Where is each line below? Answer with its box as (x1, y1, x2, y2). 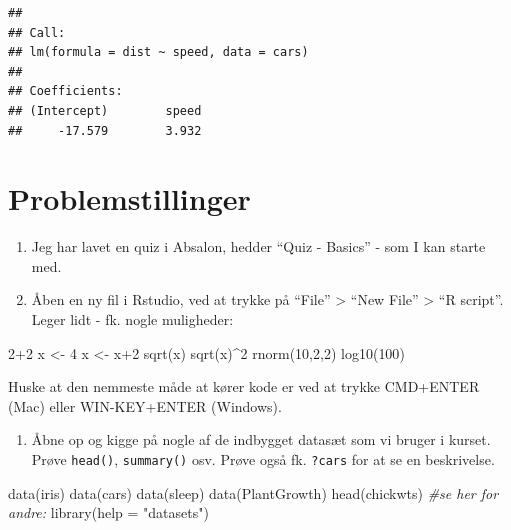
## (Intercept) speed (8, 103, 202, 118)
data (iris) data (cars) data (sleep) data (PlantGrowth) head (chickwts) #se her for (8, 482, 499, 503)
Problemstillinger (8, 178, 251, 219)
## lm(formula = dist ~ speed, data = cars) (8, 45, 309, 60)
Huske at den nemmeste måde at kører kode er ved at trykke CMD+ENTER (8, 376, 480, 397)
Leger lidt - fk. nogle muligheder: (31, 309, 234, 330)
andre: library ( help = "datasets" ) (8, 502, 209, 523)
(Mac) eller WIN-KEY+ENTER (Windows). (8, 395, 282, 416)
